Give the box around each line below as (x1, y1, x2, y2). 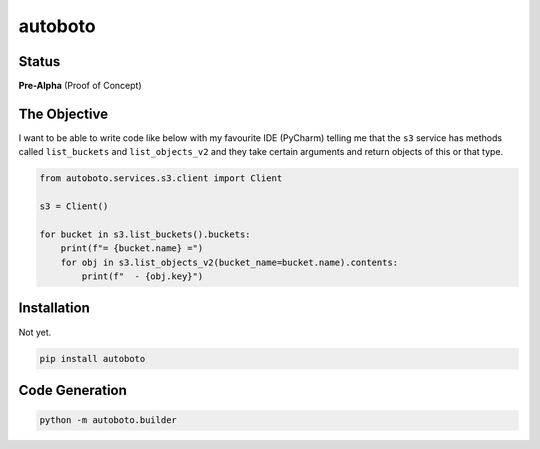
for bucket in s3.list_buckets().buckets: (39, 228, 251, 240)
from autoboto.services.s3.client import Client (39, 173, 283, 184)
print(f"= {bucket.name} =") (60, 243, 204, 254)
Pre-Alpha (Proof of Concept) (18, 80, 142, 92)
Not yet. (18, 326, 52, 338)
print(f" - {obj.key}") (81, 271, 204, 282)
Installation (18, 300, 90, 317)
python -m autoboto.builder (39, 415, 177, 426)
